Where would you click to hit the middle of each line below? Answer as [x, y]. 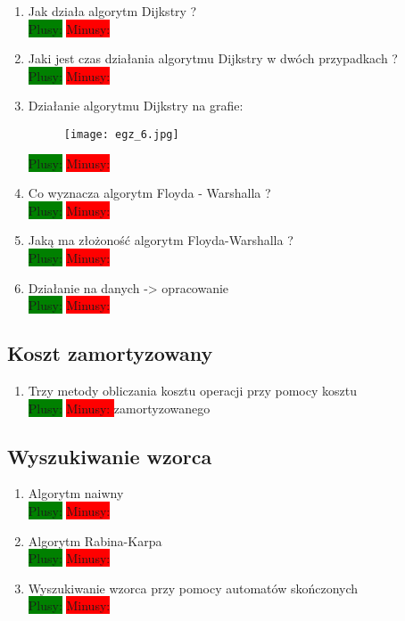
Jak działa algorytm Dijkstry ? [112, 11]
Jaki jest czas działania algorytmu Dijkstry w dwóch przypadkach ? [213, 58]
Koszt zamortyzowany [110, 353]
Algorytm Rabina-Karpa [95, 540]
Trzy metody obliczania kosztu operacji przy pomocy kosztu [192, 390]
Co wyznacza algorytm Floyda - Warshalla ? [149, 193]
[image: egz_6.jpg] [121, 134]
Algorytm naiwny [76, 493]
